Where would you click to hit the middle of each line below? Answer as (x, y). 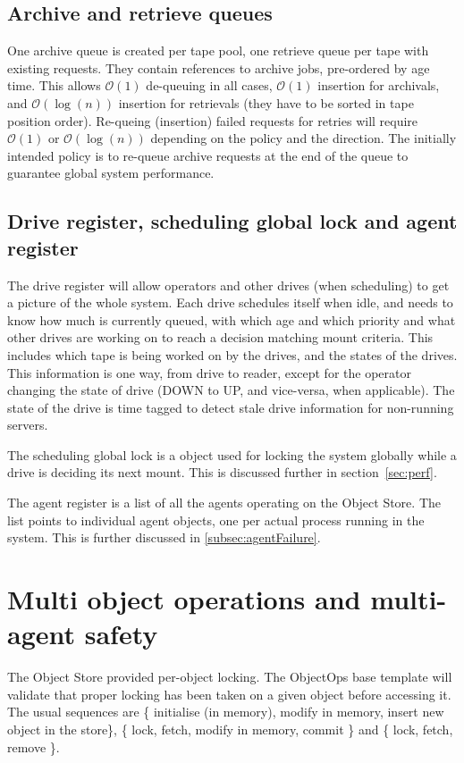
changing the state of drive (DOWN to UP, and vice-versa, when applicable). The (231, 390)
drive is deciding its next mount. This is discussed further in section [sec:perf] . (222, 472)
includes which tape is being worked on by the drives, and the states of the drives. (232, 354)
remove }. (34, 746)
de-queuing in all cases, (209, 85)
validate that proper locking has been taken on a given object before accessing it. (229, 694)
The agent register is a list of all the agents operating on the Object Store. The (224, 503)
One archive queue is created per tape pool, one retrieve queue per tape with (218, 50)
